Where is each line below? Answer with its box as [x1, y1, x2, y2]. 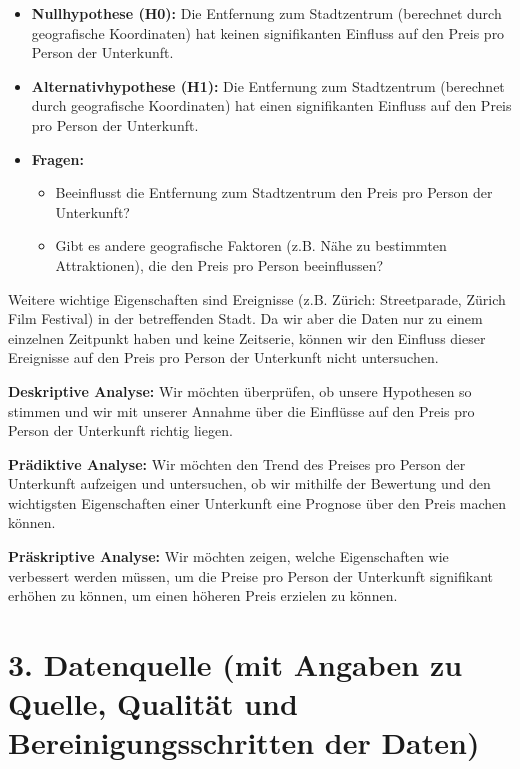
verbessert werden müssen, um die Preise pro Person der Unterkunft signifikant [8, 565, 494, 586]
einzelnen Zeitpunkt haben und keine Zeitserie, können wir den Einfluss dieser [8, 327, 486, 348]
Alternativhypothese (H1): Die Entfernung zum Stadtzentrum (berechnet [31, 75, 505, 96]
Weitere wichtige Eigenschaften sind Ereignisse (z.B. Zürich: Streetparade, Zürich [8, 288, 506, 309]
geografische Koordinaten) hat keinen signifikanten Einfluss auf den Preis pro [31, 22, 505, 43]
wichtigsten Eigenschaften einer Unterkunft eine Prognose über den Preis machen [8, 492, 507, 513]
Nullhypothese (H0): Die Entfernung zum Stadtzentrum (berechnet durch [31, 3, 502, 23]
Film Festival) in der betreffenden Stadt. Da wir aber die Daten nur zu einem [8, 308, 483, 329]
